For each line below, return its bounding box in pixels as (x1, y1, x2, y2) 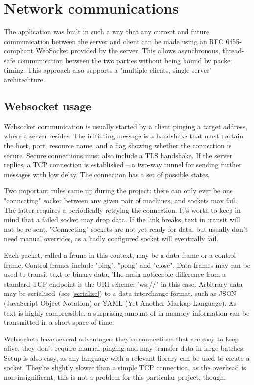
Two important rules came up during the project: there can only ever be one (4, 185, 233, 196)
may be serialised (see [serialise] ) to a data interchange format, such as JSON (4, 288, 237, 298)
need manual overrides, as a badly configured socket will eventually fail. (4, 233, 219, 244)
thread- (222, 45, 244, 56)
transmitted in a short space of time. (4, 317, 114, 327)
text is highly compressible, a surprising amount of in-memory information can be (4, 307, 250, 317)
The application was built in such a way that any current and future (4, 26, 209, 37)
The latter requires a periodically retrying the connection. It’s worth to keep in (4, 204, 241, 215)
